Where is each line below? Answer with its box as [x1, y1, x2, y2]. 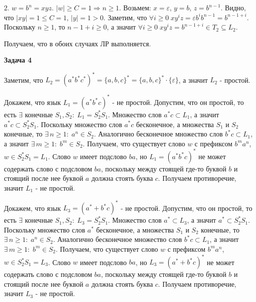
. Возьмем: [119, 2, 151, 12]
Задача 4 [4, 55, 32, 65]
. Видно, [220, 2, 246, 12]
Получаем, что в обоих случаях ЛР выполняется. [4, 38, 151, 48]
